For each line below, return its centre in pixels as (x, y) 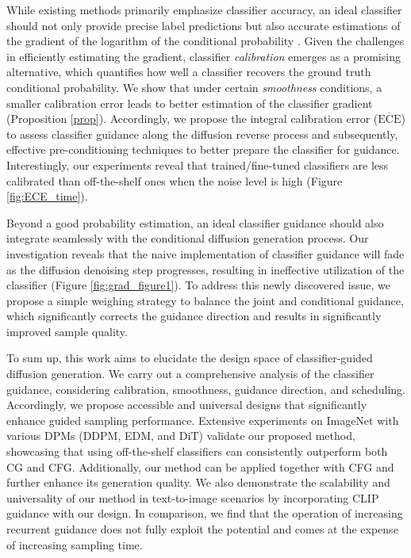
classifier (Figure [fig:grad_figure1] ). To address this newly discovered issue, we (199, 285)
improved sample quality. (67, 331)
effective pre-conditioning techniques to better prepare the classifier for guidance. (203, 149)
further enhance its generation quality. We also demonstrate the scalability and (198, 482)
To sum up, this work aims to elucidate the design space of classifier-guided (190, 358)
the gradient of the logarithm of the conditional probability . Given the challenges (205, 41)
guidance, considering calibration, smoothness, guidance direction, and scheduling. (206, 389)
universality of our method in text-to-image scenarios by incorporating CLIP (193, 497)
